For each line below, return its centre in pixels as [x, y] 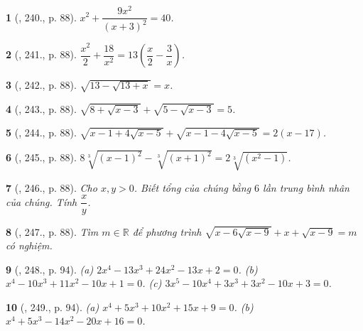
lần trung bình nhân [306, 187]
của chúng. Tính [42, 201]
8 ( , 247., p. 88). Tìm [52, 231]
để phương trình [167, 231]
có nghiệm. [29, 245]
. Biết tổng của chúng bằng [193, 187]
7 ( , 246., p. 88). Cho [52, 187]
